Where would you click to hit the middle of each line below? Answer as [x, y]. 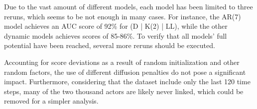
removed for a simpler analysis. [51, 101]
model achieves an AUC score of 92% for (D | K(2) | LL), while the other [116, 26]
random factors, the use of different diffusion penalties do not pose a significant [125, 72]
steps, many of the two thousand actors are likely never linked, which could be [124, 91]
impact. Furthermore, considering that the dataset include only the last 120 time [127, 82]
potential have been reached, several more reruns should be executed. [110, 45]
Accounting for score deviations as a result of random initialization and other [122, 62]
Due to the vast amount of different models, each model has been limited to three [128, 6]
